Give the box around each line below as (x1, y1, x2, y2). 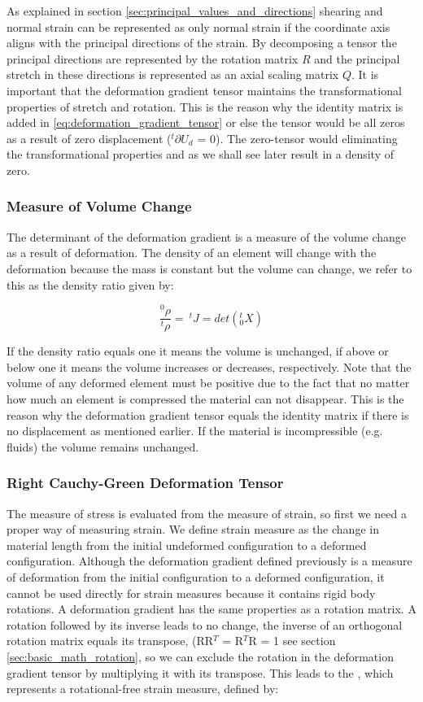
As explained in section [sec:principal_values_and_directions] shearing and (7, 2, 383, 19)
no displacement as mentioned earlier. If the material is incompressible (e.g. (7, 422, 383, 439)
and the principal (314, 50, 400, 67)
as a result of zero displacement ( (7, 129, 172, 146)
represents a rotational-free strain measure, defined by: (7, 680, 279, 697)
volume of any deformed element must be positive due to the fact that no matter (7, 374, 410, 391)
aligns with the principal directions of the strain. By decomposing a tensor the (7, 34, 397, 51)
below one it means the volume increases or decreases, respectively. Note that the (7, 358, 412, 375)
